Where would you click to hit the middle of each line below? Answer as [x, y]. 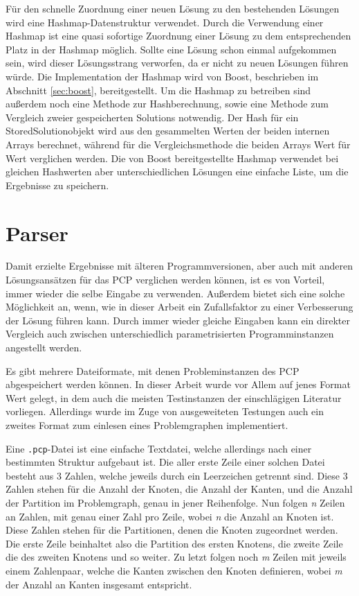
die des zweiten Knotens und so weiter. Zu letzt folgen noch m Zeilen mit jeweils [176, 557]
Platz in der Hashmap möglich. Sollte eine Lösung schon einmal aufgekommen [171, 49]
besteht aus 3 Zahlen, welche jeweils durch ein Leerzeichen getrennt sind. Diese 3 [177, 475]
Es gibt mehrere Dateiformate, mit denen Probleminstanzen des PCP [153, 370]
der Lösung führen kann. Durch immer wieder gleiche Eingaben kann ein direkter [178, 320]
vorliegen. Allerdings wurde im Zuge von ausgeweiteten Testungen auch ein [165, 411]
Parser [37, 233]
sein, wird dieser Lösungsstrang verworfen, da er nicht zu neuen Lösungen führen [177, 63]
